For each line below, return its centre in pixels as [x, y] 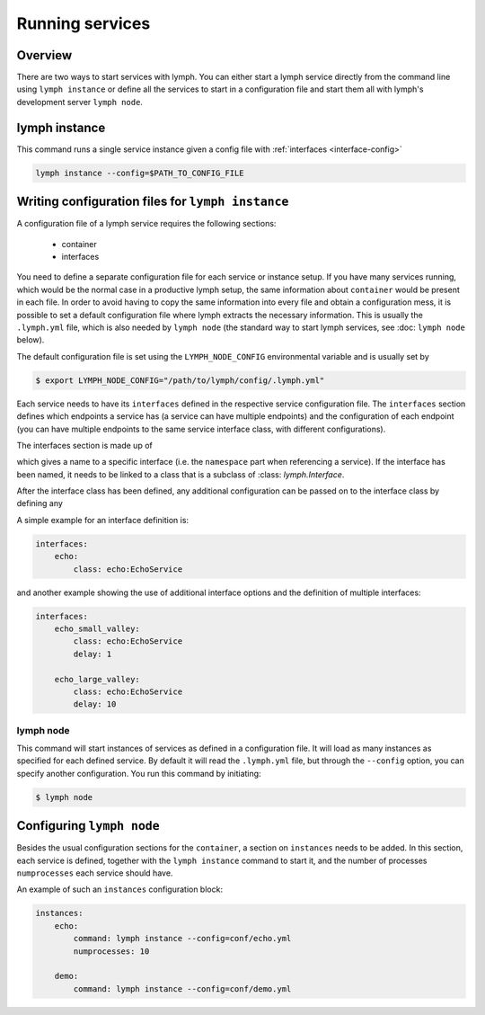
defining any [40, 503]
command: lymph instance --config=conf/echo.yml [182, 939]
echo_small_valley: [97, 628]
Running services [84, 23]
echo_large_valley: [97, 679]
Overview [44, 55]
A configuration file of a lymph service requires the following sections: [146, 224]
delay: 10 [95, 704]
